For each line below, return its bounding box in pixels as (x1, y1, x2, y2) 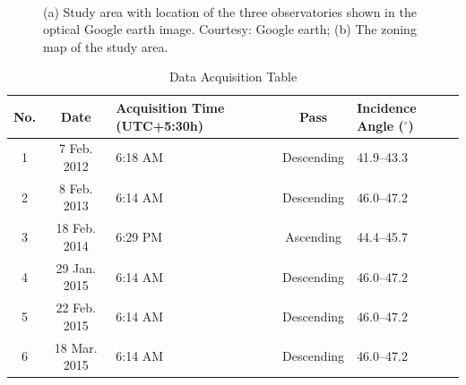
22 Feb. (56, 298, 96, 317)
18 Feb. (56, 218, 96, 237)
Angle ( (357, 115, 404, 134)
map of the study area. (43, 37, 168, 56)
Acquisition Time (116, 98, 225, 116)
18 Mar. (54, 338, 98, 356)
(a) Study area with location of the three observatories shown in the (43, 2, 417, 21)
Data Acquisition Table (168, 67, 298, 86)
